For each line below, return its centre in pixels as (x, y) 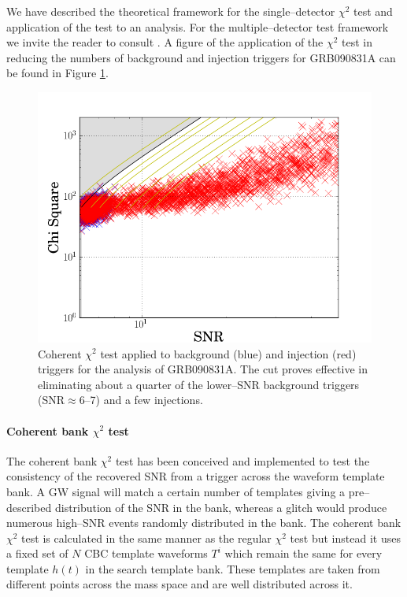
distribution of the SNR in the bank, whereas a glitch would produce (221, 507)
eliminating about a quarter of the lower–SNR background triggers (199, 384)
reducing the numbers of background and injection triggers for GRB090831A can (201, 57)
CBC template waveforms (146, 553)
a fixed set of (37, 553)
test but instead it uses (345, 538)
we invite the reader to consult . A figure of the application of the (165, 42)
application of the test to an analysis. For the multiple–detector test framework (198, 26)
